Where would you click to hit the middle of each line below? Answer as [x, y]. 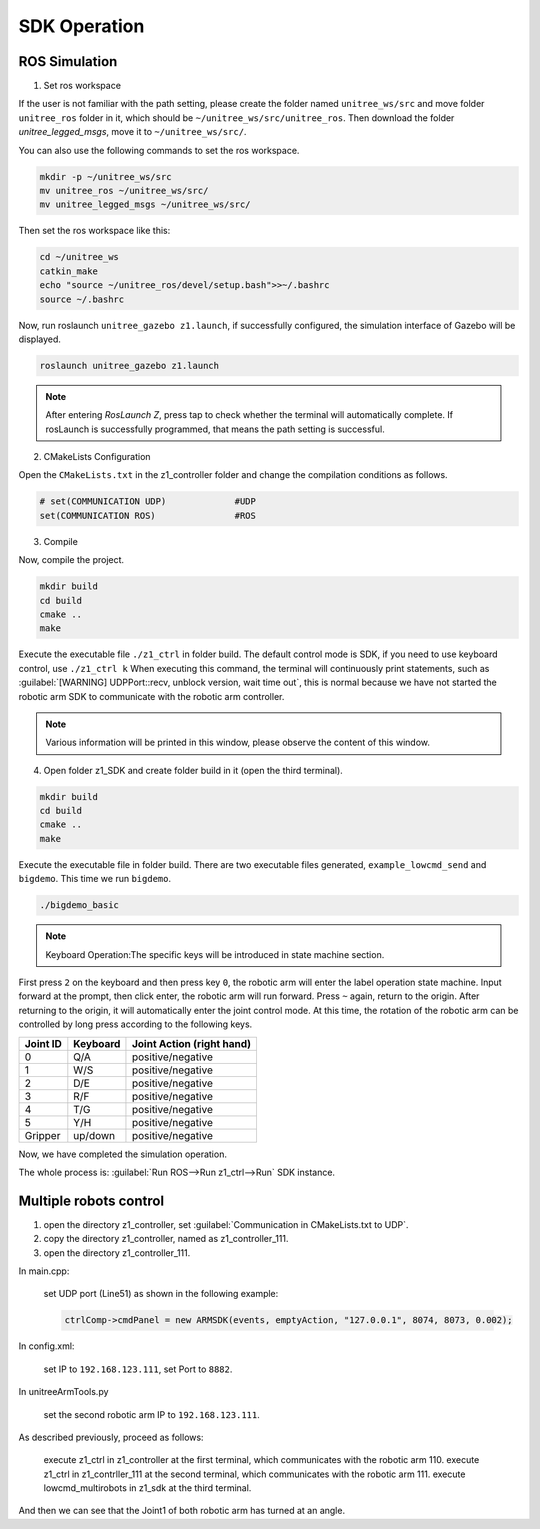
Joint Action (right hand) [191, 1043]
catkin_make [69, 271]
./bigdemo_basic [79, 905]
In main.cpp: [44, 1271]
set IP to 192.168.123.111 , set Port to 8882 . [138, 1369]
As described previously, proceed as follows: [111, 1437]
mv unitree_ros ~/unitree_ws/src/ [124, 190]
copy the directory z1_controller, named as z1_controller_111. [166, 1239]
